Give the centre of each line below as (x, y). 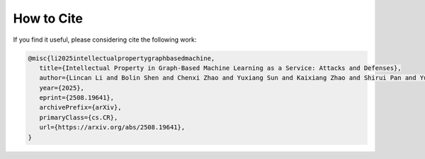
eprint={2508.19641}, (77, 98)
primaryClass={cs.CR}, (79, 117)
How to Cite (48, 18)
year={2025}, (62, 88)
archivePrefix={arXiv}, (80, 107)
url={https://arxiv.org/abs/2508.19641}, (112, 128)
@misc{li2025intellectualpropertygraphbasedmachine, (121, 58)
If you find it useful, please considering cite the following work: (105, 40)
